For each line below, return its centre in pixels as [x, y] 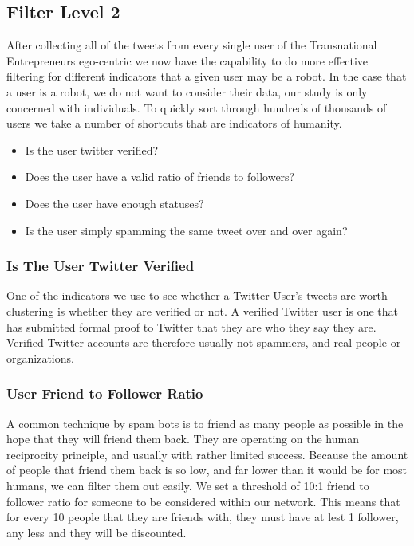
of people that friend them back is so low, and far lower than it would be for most [207, 470]
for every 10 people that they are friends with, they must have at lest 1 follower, [203, 517]
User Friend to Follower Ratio [105, 393]
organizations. [40, 357]
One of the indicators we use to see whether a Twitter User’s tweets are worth [197, 295]
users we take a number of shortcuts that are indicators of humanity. [174, 123]
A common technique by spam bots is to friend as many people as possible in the [205, 423]
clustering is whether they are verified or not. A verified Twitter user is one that [202, 310]
